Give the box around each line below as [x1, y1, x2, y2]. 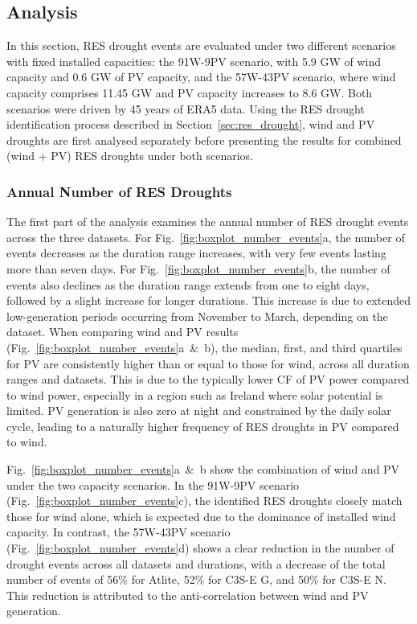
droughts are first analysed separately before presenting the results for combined [6, 131, 402, 148]
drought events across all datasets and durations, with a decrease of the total [6, 555, 386, 572]
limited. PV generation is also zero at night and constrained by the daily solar [6, 402, 391, 419]
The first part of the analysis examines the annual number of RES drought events [6, 213, 409, 230]
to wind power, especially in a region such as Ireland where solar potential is [6, 386, 383, 403]
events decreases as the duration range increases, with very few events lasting [6, 244, 386, 261]
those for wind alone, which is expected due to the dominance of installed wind [6, 507, 396, 524]
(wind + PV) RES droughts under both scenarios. [6, 147, 254, 164]
